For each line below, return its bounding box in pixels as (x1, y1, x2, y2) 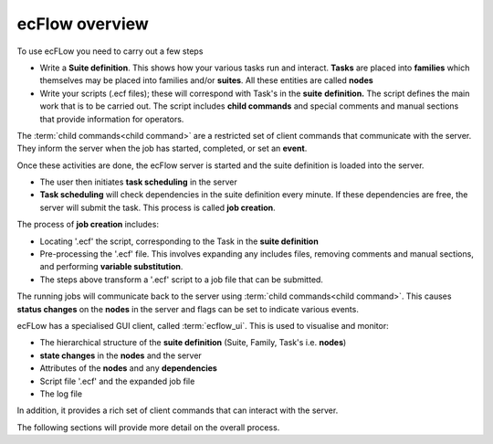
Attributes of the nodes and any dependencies (39, 363, 218, 374)
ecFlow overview (16, 14, 150, 34)
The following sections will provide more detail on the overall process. (16, 421, 280, 433)
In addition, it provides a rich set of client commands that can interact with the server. (16, 405, 339, 416)
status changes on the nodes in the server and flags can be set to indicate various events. (16, 303, 360, 314)
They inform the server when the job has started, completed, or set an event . (16, 143, 308, 154)
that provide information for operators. (39, 113, 184, 124)
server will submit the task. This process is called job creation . (39, 202, 276, 213)
